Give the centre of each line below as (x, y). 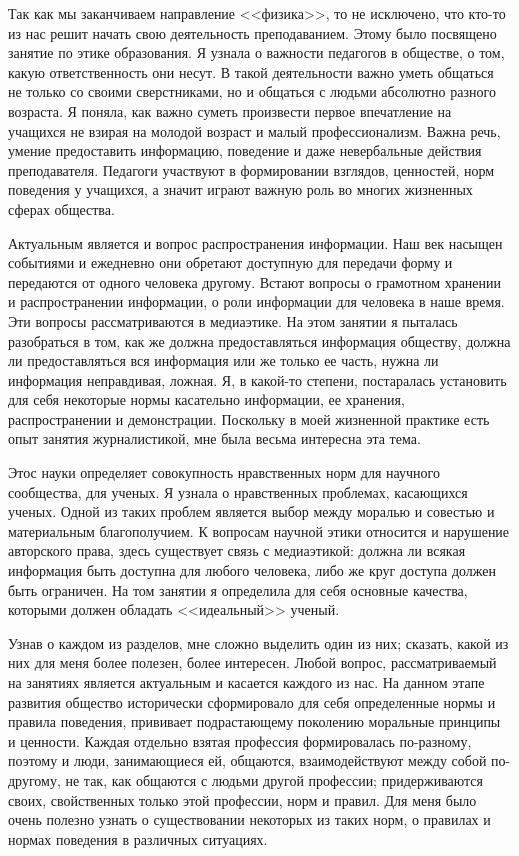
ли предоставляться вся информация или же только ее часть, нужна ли (223, 360)
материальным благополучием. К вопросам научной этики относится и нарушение (259, 530)
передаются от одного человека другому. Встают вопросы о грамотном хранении (255, 281)
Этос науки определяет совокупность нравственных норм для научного (224, 472)
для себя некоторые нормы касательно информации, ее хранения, (206, 399)
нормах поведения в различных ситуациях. (138, 838)
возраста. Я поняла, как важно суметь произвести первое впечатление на (230, 110)
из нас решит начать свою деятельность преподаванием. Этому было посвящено (252, 32)
